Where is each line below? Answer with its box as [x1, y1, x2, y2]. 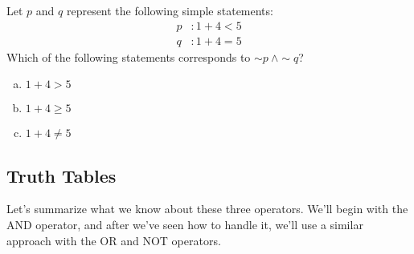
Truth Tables [6, 163, 117, 187]
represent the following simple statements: [66, 2, 273, 18]
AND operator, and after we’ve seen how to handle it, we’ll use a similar [6, 216, 363, 233]
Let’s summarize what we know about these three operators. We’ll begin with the [6, 200, 408, 217]
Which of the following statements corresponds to [6, 48, 251, 65]
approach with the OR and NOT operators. [6, 232, 221, 248]
